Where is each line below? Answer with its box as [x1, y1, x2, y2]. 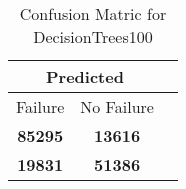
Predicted [46, 65, 124, 88]
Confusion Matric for [19, 2, 167, 25]
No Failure [80, 95, 154, 118]
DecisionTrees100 [33, 25, 153, 48]
